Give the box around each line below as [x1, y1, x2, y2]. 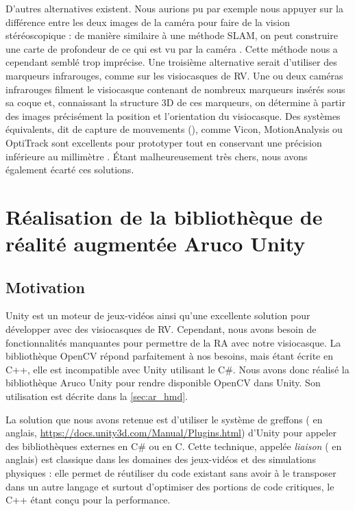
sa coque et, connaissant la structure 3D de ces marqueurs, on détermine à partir [5, 95, 345, 110]
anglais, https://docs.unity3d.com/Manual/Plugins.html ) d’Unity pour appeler [5, 425, 336, 440]
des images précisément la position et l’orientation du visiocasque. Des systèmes [5, 108, 341, 123]
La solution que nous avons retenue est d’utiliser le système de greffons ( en [5, 412, 323, 426]
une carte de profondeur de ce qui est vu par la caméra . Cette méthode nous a [5, 41, 338, 55]
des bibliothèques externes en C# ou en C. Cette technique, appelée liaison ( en [5, 438, 342, 453]
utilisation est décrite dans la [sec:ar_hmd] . [5, 389, 188, 403]
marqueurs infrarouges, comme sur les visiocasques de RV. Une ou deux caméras [5, 68, 343, 82]
